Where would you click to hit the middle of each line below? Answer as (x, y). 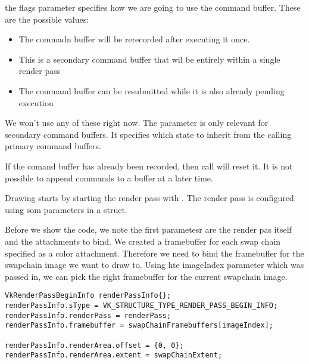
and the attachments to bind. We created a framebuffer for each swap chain (143, 241)
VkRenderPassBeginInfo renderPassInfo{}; (88, 296)
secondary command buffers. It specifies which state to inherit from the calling (148, 134)
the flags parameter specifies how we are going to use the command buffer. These (153, 7)
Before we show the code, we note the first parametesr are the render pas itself (148, 229)
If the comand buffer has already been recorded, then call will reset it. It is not (149, 166)
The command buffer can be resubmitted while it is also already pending (152, 90)
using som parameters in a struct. (66, 209)
